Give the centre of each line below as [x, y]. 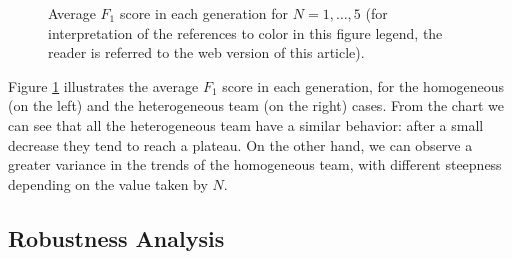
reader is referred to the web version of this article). [206, 52]
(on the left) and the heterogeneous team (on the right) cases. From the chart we [256, 105]
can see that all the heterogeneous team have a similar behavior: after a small [246, 124]
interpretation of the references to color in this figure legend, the [245, 32]
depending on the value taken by [108, 183]
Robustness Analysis [116, 237]
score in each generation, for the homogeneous [363, 85]
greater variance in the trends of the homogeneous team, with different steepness [255, 164]
